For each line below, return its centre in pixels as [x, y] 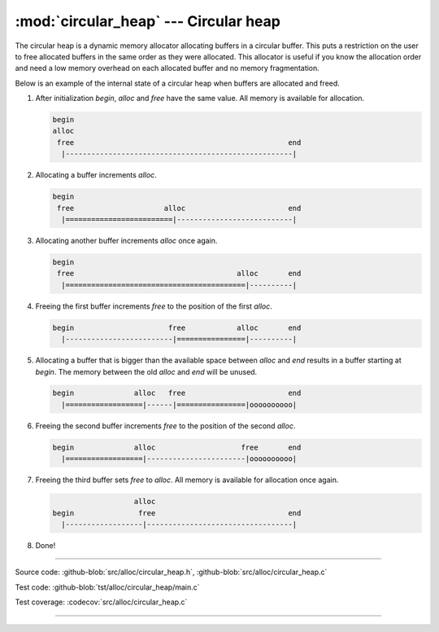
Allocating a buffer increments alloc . [96, 175]
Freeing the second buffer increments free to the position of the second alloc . [165, 426]
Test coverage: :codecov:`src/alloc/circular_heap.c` [101, 602]
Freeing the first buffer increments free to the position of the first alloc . [154, 306]
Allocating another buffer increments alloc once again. [126, 241]
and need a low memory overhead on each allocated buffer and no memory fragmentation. [167, 68]
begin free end [177, 513]
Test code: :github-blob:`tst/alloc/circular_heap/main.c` [107, 587]
